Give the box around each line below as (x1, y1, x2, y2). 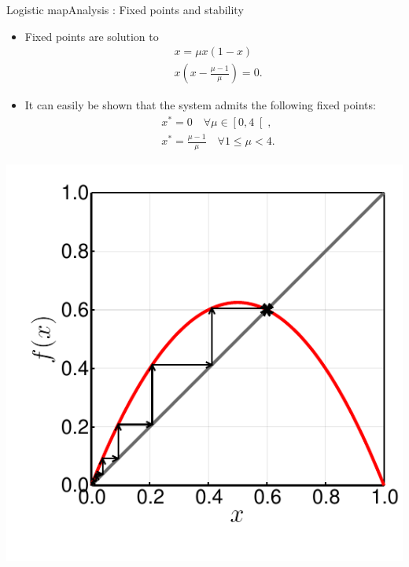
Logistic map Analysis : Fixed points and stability (6, 2, 244, 17)
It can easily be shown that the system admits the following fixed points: (24, 97, 376, 113)
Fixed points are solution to (24, 28, 159, 44)
